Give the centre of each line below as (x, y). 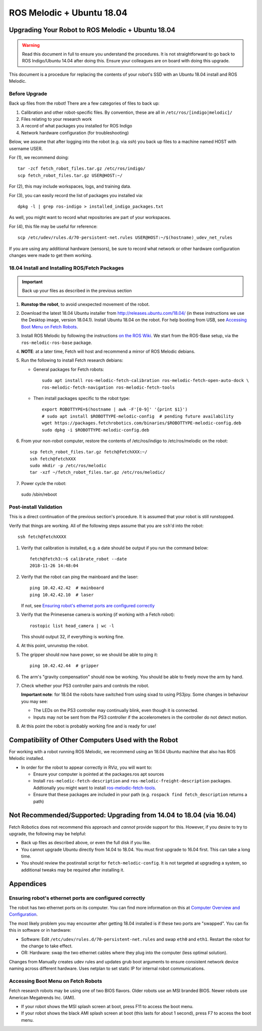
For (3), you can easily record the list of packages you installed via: (76, 195)
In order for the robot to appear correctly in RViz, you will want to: (87, 767)
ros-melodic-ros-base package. (57, 343)
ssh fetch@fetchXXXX (42, 537)
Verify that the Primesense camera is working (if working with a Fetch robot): (98, 615)
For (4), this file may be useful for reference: (53, 226)
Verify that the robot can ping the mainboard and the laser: (80, 577)
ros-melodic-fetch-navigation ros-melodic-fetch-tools (108, 387)
